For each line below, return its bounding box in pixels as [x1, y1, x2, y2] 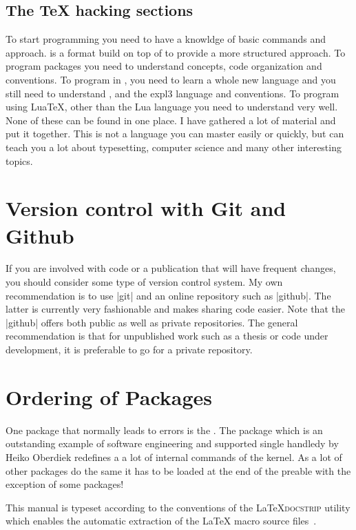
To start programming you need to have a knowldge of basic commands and [6, 32, 326, 46]
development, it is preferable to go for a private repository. [6, 342, 253, 357]
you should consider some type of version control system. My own [6, 275, 283, 289]
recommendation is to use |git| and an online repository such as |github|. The [6, 288, 331, 302]
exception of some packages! [6, 477, 124, 491]
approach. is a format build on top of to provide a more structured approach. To [6, 45, 346, 59]
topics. [6, 153, 33, 168]
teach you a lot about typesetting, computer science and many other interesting [6, 139, 342, 154]
